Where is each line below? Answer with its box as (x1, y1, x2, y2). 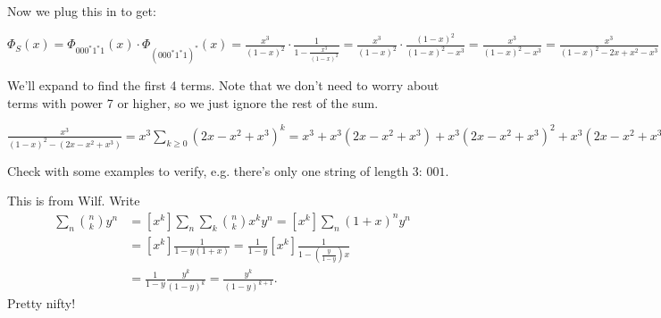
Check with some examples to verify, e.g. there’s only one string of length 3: (7, 161, 423, 180)
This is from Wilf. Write (7, 191, 140, 210)
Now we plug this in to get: (7, 2, 156, 20)
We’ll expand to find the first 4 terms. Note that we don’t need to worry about (7, 76, 439, 95)
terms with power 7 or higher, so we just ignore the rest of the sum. (7, 93, 379, 112)
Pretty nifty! (7, 294, 76, 313)
